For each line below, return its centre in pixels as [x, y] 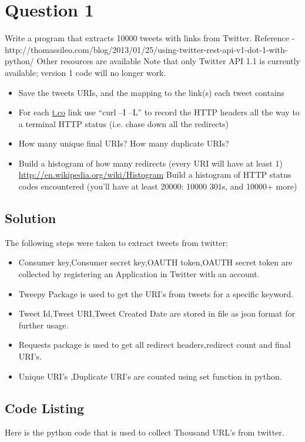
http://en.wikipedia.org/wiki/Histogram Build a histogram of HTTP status [155, 175]
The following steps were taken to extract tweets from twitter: [116, 242]
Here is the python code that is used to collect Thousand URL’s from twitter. [145, 432]
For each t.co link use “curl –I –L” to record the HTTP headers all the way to [159, 112]
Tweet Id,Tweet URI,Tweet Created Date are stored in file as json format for [157, 313]
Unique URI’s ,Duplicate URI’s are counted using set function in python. [150, 376]
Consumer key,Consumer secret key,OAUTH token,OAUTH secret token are [155, 262]
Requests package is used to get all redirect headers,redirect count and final [155, 345]
